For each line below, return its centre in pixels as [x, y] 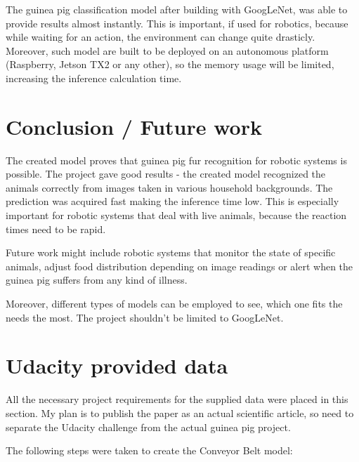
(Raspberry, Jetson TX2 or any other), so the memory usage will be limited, [170, 64]
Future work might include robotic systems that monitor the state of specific [171, 252]
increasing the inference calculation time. [94, 78]
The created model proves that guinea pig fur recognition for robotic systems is [176, 160]
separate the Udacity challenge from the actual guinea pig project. [148, 427]
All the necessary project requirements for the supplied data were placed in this [177, 399]
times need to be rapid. [56, 229]
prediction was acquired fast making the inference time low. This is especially [172, 201]
